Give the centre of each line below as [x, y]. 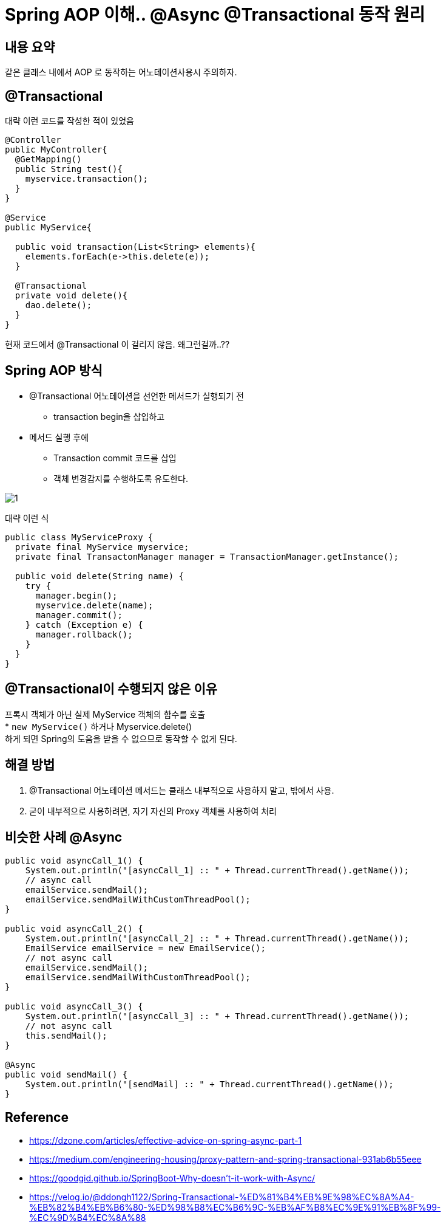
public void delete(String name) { [100, 576]
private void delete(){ [71, 296]
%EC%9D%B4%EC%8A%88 [88, 1218]
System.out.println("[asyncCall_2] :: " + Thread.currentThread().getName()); [217, 939]
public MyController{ [56, 150]
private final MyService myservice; [102, 547]
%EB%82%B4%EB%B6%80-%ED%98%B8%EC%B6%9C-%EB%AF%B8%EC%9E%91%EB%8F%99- [235, 1208]
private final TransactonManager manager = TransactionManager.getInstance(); [207, 556]
